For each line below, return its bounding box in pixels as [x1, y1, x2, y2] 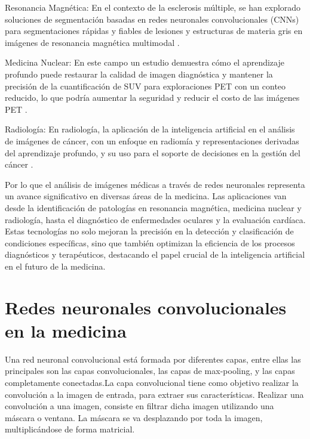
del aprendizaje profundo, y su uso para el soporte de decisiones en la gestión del [5, 146, 300, 159]
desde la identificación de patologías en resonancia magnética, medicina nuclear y [5, 201, 302, 214]
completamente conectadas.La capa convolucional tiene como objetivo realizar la [5, 376, 299, 388]
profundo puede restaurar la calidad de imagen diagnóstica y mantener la [5, 67, 273, 80]
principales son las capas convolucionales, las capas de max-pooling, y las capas [5, 364, 295, 377]
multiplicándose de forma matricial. [5, 423, 135, 435]
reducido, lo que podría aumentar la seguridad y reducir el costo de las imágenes [5, 91, 300, 104]
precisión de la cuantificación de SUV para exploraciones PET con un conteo [5, 79, 286, 92]
